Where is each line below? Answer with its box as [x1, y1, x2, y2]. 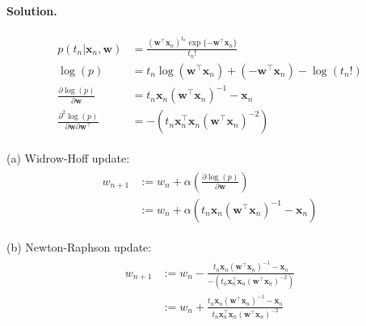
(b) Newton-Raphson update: [6, 239, 152, 256]
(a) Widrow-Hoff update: [6, 150, 130, 167]
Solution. [6, 2, 57, 19]
